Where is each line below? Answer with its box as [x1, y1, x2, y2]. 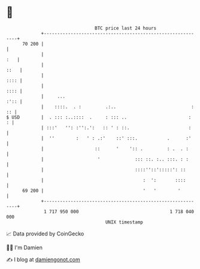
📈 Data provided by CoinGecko [6, 230, 84, 237]
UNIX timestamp [105, 219, 144, 225]
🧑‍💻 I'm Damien [6, 244, 43, 251]
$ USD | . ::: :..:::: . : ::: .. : [6, 114, 192, 120]
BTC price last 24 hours [95, 25, 157, 31]
